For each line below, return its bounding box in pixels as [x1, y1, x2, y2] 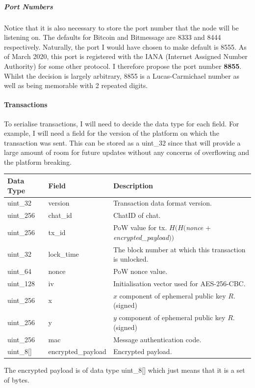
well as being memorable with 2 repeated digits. [4, 80, 148, 90]
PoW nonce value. [113, 266, 168, 276]
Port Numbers [4, 1, 53, 11]
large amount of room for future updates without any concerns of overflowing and [4, 147, 250, 157]
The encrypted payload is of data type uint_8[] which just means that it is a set [4, 365, 245, 375]
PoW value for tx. [113, 222, 167, 233]
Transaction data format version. [113, 198, 212, 208]
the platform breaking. [4, 156, 72, 167]
